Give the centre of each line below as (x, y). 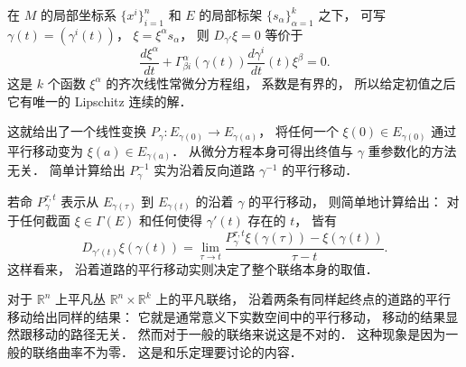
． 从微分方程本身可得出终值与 (262, 150)
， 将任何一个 (298, 131)
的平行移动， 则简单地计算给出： (345, 201)
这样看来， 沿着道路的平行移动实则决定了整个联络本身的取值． (193, 268)
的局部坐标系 (78, 14)
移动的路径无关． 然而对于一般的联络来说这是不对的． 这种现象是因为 (239, 334)
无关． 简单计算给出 (66, 170)
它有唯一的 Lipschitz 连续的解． (100, 101)
